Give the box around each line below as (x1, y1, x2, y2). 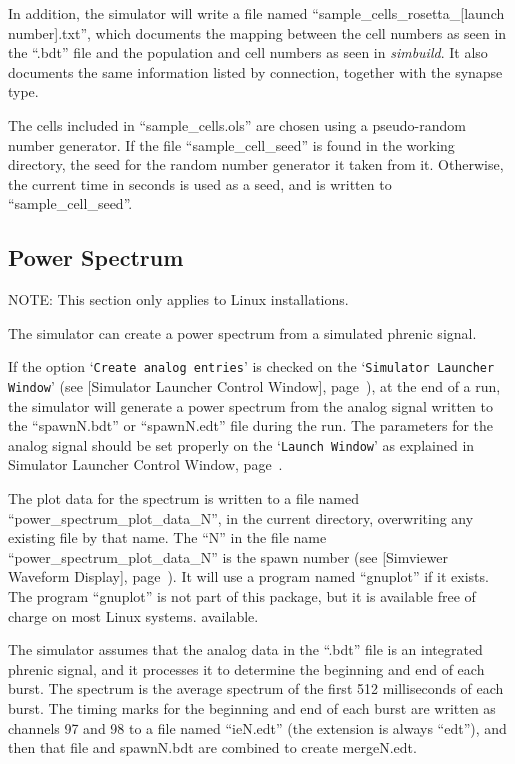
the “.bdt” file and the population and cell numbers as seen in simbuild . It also (8, 42, 488, 63)
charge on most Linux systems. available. (8, 605, 259, 626)
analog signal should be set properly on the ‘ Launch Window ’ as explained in (8, 434, 475, 455)
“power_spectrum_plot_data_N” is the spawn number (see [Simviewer (8, 546, 448, 567)
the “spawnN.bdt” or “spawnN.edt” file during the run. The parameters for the (8, 415, 494, 436)
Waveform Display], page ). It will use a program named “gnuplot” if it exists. (8, 566, 489, 587)
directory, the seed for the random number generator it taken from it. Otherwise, (8, 154, 504, 175)
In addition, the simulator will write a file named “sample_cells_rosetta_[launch (8, 3, 505, 23)
